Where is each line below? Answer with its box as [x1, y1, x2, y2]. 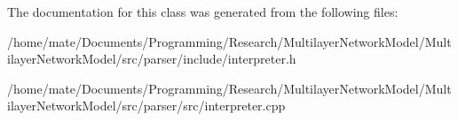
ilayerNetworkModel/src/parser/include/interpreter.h [7, 49, 296, 68]
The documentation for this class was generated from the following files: [7, 3, 399, 20]
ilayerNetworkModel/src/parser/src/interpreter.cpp [7, 96, 286, 115]
